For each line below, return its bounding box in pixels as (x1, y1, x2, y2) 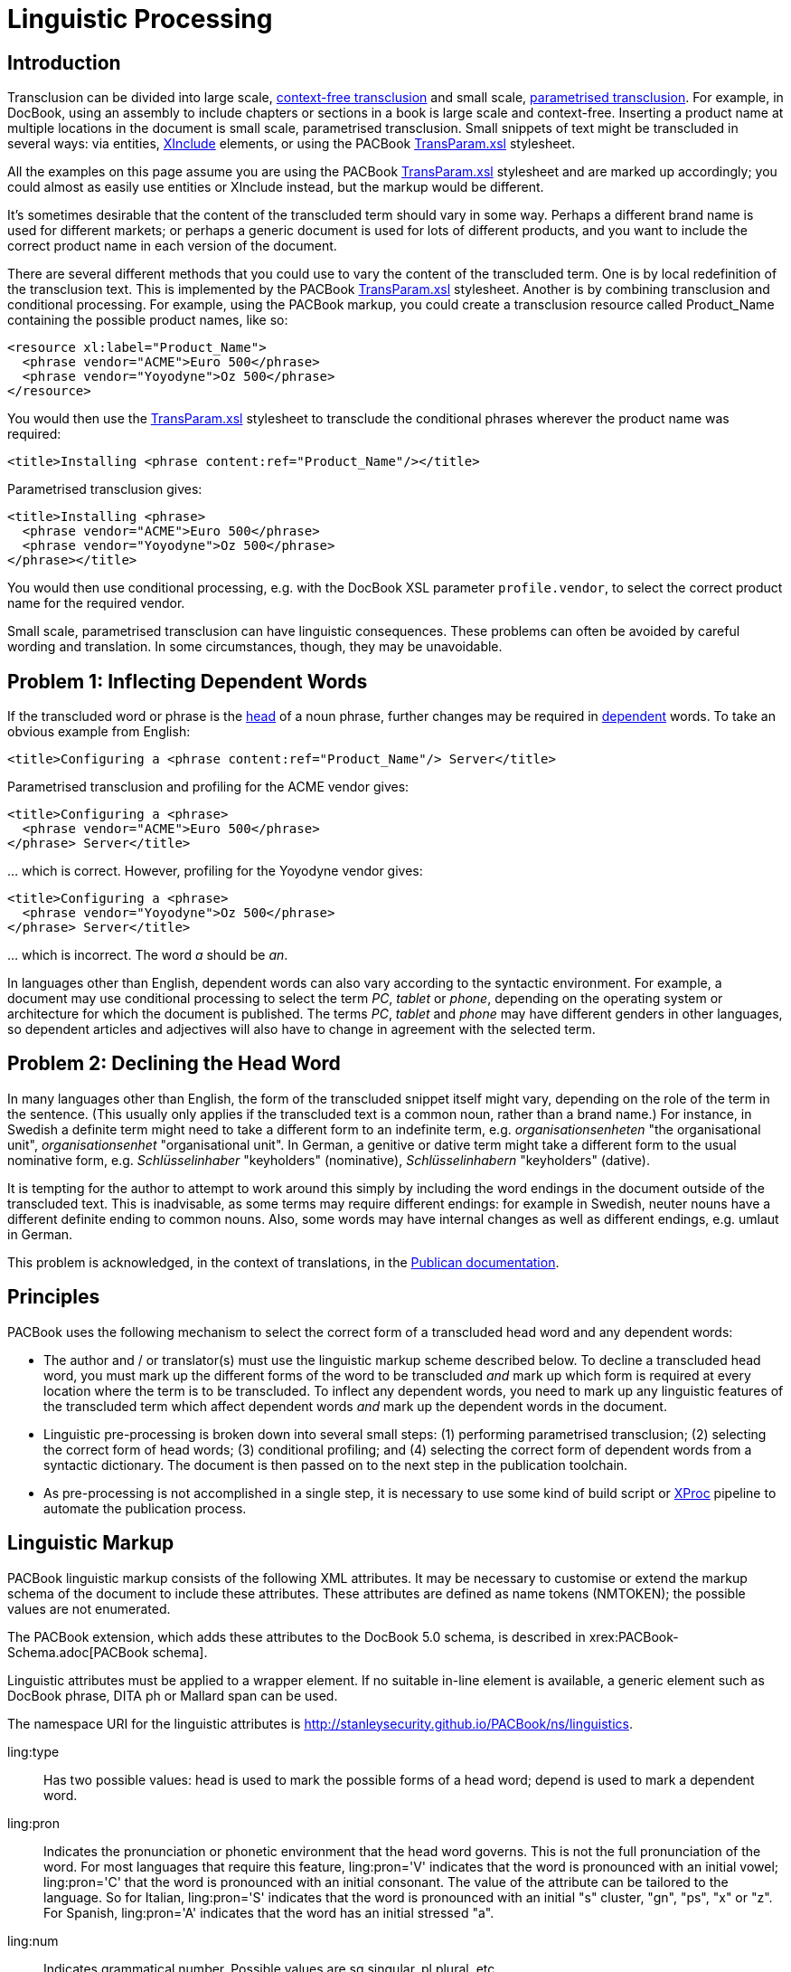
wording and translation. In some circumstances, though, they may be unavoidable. (7, 639, 503, 655)
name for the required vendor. (7, 595, 185, 612)
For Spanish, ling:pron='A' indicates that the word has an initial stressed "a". (43, 1904, 494, 1920)
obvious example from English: (7, 724, 191, 740)
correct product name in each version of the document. (7, 238, 337, 254)
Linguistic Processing (7, 4, 273, 34)
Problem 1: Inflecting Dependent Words (7, 669, 368, 693)
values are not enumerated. (7, 1600, 171, 1616)
